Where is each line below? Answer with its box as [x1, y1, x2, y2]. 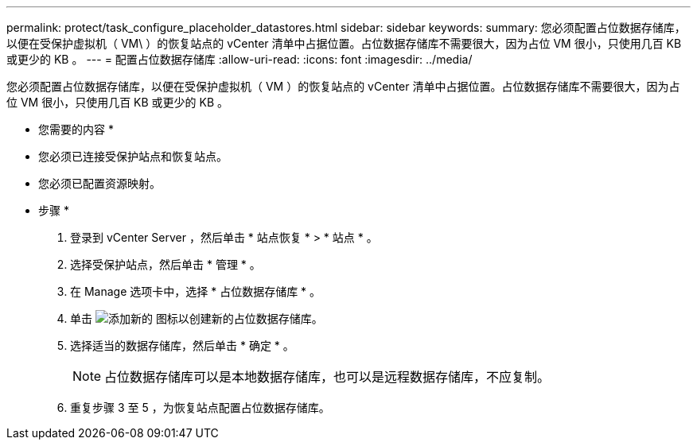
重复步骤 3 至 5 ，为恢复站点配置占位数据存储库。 [70, 401, 330, 414]
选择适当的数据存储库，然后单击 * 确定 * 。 [70, 339, 294, 352]
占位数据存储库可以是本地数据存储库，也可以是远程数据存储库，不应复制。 [104, 369, 551, 385]
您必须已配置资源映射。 [38, 176, 161, 190]
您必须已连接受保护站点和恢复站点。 [38, 149, 228, 163]
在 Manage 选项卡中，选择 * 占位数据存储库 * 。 [70, 285, 321, 298]
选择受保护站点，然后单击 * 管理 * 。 [70, 258, 261, 271]
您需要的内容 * [38, 122, 114, 136]
